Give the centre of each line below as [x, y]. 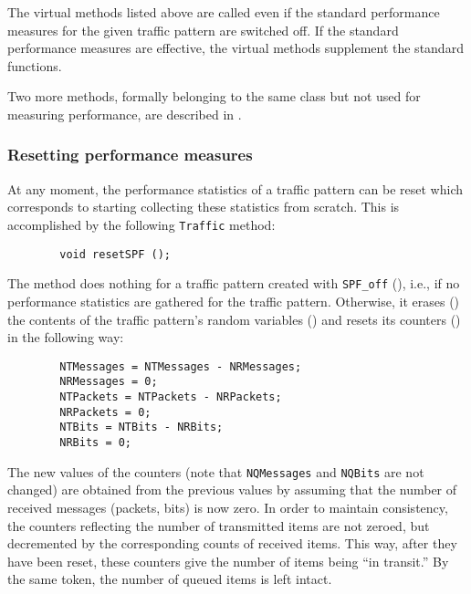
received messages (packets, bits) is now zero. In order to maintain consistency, [228, 507]
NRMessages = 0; [109, 382]
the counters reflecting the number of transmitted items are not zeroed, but [219, 525]
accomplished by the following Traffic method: [141, 224]
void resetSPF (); [115, 254]
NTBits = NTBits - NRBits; [141, 427]
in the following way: [66, 337]
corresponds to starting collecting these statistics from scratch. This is [204, 207]
